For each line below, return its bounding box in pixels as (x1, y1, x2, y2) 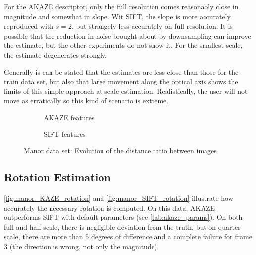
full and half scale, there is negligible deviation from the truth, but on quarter (4, 221, 241, 232)
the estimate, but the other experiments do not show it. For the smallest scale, (4, 40, 243, 50)
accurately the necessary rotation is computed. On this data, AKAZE (4, 202, 215, 212)
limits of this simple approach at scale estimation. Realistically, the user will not (4, 85, 248, 96)
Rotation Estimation (4, 170, 111, 185)
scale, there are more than (4, 231, 83, 242)
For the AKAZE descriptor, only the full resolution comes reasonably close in (4, 1, 239, 11)
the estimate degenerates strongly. (4, 49, 107, 60)
